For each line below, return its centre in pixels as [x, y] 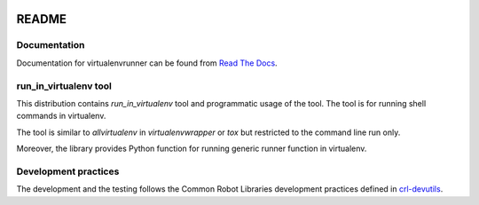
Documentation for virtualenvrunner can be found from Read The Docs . [147, 63]
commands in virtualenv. [61, 116]
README [41, 19]
